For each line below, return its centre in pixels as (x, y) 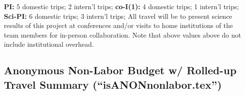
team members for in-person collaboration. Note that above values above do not (122, 34)
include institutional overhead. (49, 44)
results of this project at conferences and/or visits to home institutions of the (118, 25)
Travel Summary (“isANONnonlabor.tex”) (113, 84)
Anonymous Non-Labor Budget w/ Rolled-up (120, 70)
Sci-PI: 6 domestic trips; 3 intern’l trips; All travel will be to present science (118, 16)
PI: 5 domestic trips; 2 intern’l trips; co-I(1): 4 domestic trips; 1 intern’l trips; (122, 6)
